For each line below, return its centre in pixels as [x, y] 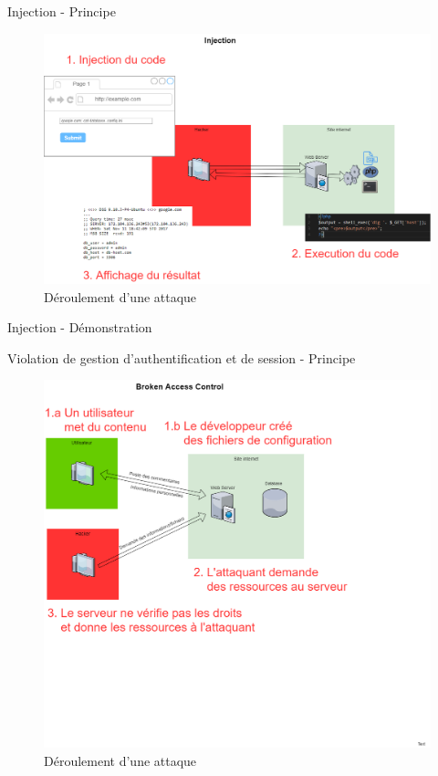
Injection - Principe [62, 11]
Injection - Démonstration [80, 327]
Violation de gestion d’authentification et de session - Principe [182, 357]
